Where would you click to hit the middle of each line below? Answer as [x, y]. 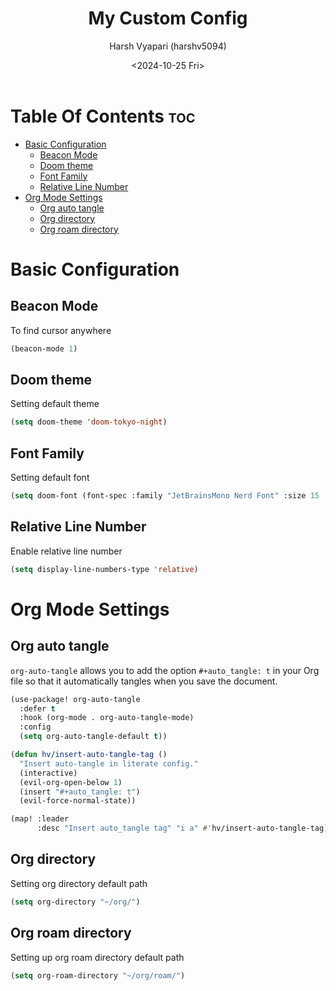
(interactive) [48, 773]
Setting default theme [55, 404]
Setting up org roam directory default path [97, 957]
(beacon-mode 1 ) [44, 348]
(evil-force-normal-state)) [78, 801]
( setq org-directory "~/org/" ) [75, 902]
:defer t [37, 708]
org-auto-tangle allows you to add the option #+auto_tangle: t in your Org [165, 670]
